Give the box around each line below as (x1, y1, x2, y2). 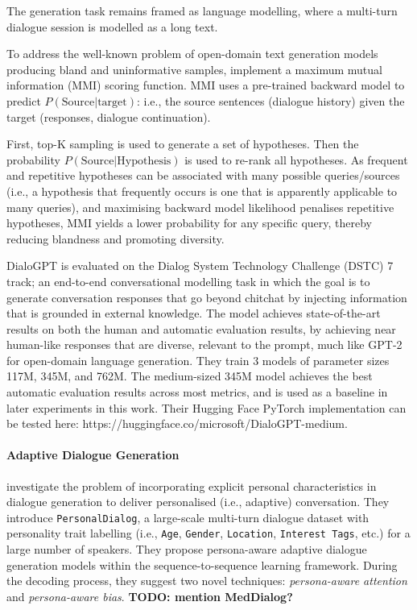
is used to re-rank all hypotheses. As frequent (184, 151, 408, 168)
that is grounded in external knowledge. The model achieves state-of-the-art (6, 305, 381, 322)
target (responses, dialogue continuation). (6, 108, 211, 125)
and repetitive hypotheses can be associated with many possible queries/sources (6, 167, 400, 184)
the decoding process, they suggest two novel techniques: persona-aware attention (6, 572, 407, 589)
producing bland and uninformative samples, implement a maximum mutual (6, 60, 382, 77)
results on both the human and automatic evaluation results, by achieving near (6, 320, 396, 337)
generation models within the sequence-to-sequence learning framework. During (6, 556, 398, 573)
